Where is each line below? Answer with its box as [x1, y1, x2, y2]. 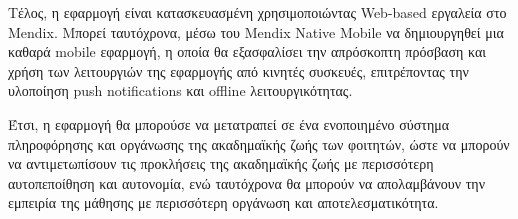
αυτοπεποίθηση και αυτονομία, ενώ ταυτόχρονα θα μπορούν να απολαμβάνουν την [8, 172, 485, 193]
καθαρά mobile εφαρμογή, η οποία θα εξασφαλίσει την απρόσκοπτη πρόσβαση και [8, 41, 486, 62]
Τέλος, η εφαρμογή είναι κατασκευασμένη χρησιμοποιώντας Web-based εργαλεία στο [8, 2, 507, 22]
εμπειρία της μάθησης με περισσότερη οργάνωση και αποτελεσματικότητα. [8, 192, 439, 213]
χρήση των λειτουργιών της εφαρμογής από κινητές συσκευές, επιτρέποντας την [8, 60, 469, 81]
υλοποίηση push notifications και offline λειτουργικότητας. [8, 80, 353, 101]
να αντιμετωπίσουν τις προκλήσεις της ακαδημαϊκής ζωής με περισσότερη [8, 153, 434, 174]
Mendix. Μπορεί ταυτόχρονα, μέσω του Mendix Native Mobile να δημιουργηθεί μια [8, 21, 504, 42]
